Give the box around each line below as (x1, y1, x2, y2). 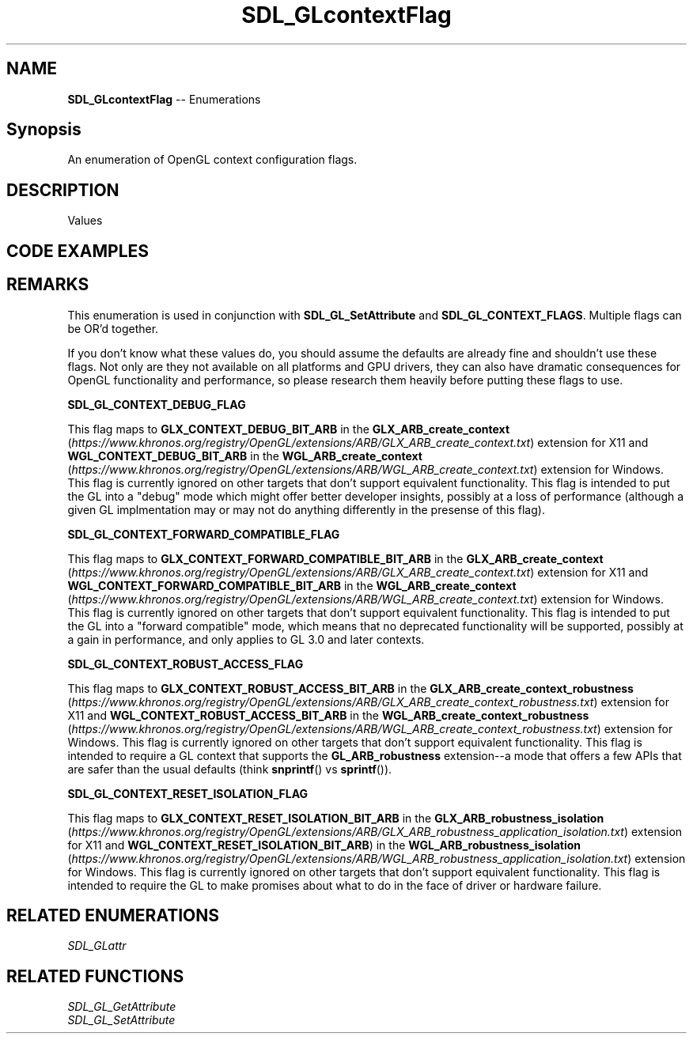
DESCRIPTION (6, 180, 119, 200)
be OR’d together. (67, 321, 159, 335)
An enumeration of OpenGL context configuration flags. (67, 153, 358, 167)
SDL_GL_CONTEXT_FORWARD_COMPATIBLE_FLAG (67, 527, 340, 541)
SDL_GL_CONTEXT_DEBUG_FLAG (67, 397, 246, 411)
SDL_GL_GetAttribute (67, 1000, 176, 1014)
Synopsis (6, 119, 81, 140)
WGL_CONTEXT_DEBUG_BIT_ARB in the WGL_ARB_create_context (67, 448, 422, 463)
